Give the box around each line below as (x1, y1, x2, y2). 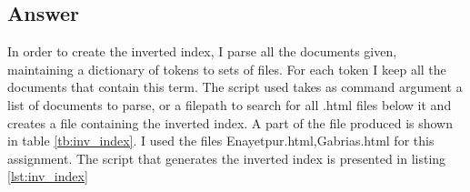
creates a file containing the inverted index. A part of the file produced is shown (7, 113, 453, 132)
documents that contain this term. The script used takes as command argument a (7, 77, 463, 96)
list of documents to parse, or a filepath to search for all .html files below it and (7, 95, 452, 114)
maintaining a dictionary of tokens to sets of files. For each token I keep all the (7, 59, 446, 78)
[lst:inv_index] (7, 167, 88, 186)
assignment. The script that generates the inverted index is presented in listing (7, 148, 446, 167)
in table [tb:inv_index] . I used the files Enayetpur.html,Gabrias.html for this (7, 131, 435, 150)
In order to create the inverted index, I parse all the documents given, (7, 42, 397, 61)
